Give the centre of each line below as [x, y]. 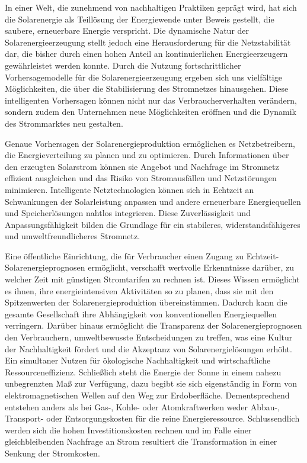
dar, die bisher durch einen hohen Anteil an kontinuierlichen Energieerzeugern [146, 54]
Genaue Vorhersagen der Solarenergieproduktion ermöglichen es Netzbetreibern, [150, 143]
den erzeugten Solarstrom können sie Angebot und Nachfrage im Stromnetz [142, 166]
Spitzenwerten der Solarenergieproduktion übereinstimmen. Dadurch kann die [146, 302]
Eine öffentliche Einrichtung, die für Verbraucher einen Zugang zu [124, 255]
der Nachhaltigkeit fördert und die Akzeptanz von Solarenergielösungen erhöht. [148, 348]
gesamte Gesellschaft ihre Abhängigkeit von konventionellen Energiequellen [141, 314]
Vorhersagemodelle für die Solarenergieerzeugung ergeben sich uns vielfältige [143, 77]
